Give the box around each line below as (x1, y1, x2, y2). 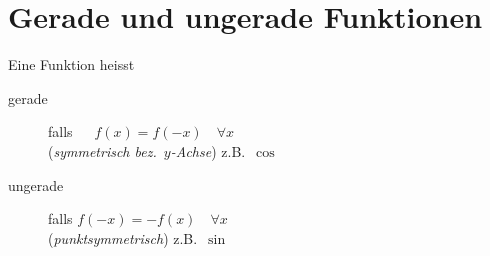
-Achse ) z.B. (170, 140, 246, 161)
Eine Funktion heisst (8, 54, 135, 75)
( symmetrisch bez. (48, 140, 157, 161)
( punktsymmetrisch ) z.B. (48, 227, 198, 248)
